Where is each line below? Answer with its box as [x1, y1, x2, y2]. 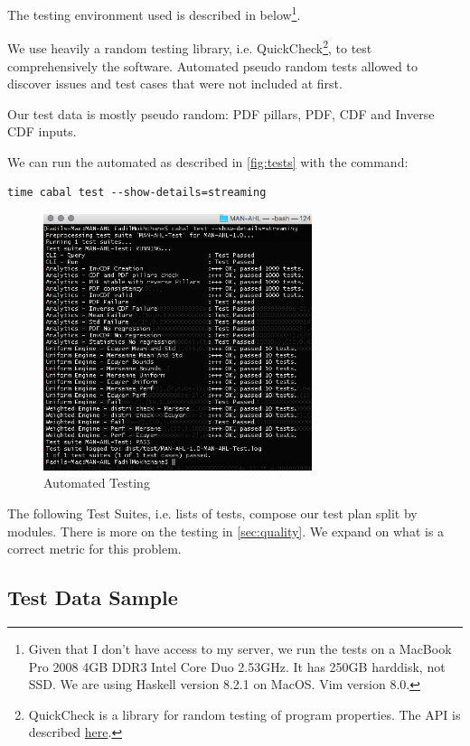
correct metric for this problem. [7, 539, 182, 558]
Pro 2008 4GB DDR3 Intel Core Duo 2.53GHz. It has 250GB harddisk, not [28, 657, 446, 676]
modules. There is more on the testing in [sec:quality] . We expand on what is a [7, 521, 445, 540]
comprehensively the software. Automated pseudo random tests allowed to [7, 56, 418, 75]
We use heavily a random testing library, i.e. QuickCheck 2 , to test [7, 36, 372, 57]
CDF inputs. [7, 122, 77, 141]
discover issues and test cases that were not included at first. [7, 74, 343, 93]
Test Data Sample [7, 583, 178, 611]
